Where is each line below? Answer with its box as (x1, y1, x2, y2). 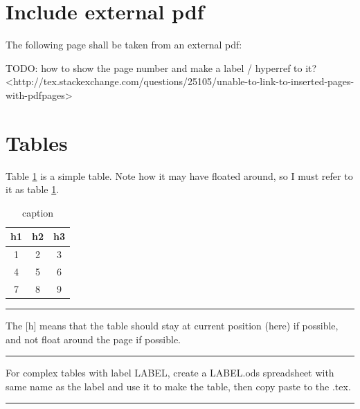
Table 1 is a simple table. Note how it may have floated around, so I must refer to (6, 168, 353, 183)
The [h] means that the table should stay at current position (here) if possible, (6, 318, 339, 333)
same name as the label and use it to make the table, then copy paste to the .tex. (6, 379, 351, 393)
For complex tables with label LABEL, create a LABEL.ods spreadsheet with (6, 365, 334, 380)
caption (21, 205, 54, 219)
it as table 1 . (6, 182, 60, 197)
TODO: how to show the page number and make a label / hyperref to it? (6, 60, 317, 75)
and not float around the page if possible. (6, 331, 181, 346)
